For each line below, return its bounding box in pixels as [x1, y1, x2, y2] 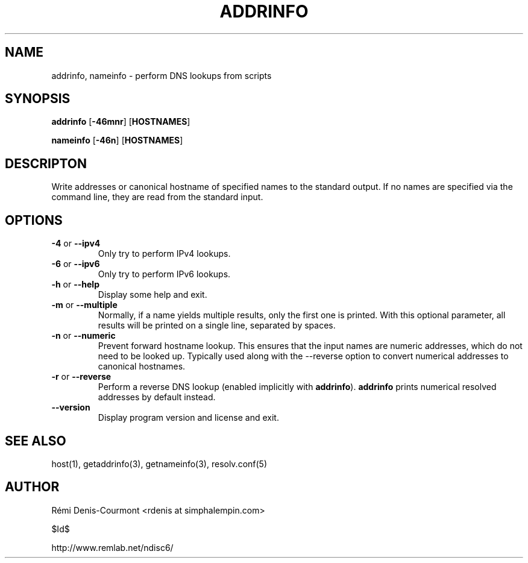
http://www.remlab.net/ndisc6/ [51, 542, 174, 553]
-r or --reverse [51, 371, 112, 382]
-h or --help [51, 279, 99, 290]
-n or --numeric [51, 330, 116, 341]
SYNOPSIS [5, 91, 71, 107]
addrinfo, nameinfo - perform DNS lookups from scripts [51, 70, 272, 81]
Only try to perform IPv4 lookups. [98, 248, 231, 259]
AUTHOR [5, 479, 60, 495]
